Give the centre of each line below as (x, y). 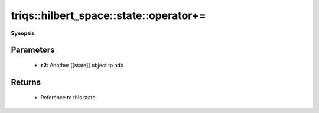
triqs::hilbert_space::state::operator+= (108, 15)
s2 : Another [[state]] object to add (82, 65)
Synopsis (23, 33)
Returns (26, 82)
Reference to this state (68, 98)
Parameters (33, 50)
